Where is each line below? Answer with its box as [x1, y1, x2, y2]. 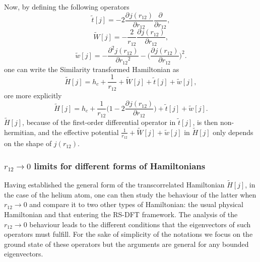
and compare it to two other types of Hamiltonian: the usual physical [29, 199, 243, 210]
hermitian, [4, 126, 36, 137]
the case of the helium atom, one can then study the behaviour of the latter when [4, 189, 256, 200]
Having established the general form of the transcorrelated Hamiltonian [4, 179, 225, 190]
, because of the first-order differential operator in [22, 117, 176, 127]
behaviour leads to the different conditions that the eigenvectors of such [29, 219, 251, 229]
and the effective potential [38, 126, 119, 137]
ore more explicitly [4, 90, 62, 100]
